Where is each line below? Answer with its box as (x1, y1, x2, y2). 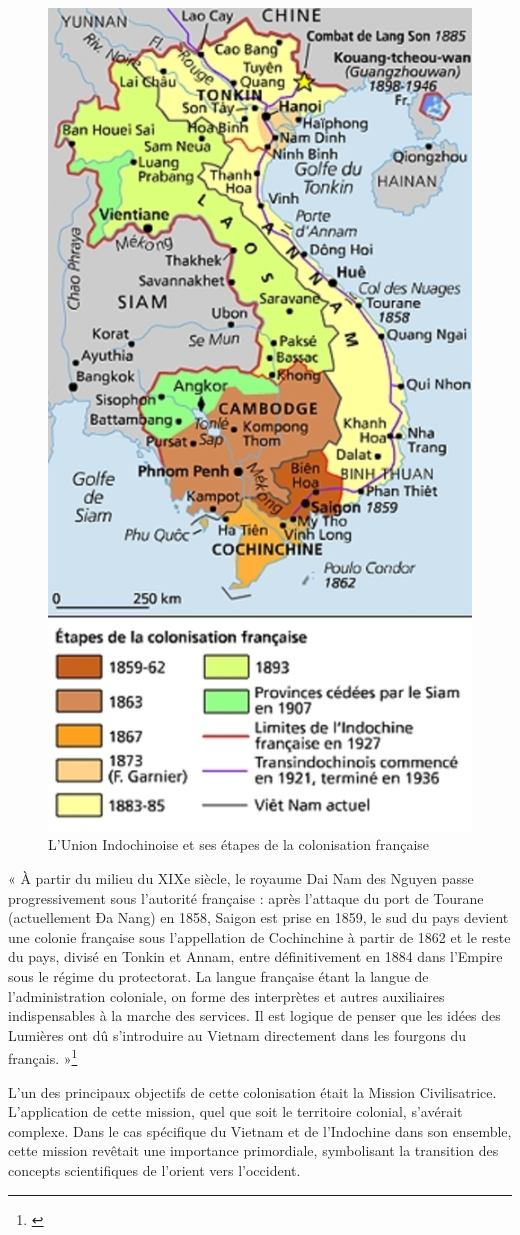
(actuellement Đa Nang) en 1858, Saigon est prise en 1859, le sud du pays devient (8, 907, 509, 928)
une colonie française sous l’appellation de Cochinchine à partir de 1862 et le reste (8, 926, 511, 947)
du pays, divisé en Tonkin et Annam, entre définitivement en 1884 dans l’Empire (8, 946, 503, 967)
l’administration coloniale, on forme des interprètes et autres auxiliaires (8, 985, 445, 1006)
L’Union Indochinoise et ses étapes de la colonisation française (48, 834, 430, 855)
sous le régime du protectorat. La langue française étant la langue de (8, 966, 429, 986)
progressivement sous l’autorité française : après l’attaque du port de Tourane (8, 887, 484, 908)
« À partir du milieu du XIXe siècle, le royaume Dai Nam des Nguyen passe (8, 868, 474, 889)
